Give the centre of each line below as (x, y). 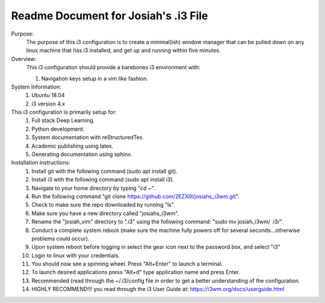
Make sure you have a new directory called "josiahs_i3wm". (105, 213)
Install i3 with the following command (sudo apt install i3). (103, 180)
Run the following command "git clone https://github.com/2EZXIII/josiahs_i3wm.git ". (135, 196)
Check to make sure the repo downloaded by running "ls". (104, 205)
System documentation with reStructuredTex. (88, 137)
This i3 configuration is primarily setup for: (64, 112)
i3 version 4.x (48, 104)
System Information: (36, 87)
